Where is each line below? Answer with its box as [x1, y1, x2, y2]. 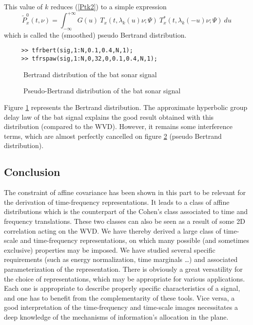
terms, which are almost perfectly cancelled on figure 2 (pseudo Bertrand [4, 130, 222, 141]
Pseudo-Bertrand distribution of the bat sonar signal [23, 86, 181, 96]
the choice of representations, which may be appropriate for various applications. [4, 273, 245, 283]
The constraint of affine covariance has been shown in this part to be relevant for [4, 187, 246, 197]
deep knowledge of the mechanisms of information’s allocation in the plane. [4, 311, 229, 322]
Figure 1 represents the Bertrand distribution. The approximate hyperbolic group [4, 102, 248, 112]
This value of [4, 1, 43, 11]
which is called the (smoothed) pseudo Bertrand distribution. [4, 29, 187, 40]
